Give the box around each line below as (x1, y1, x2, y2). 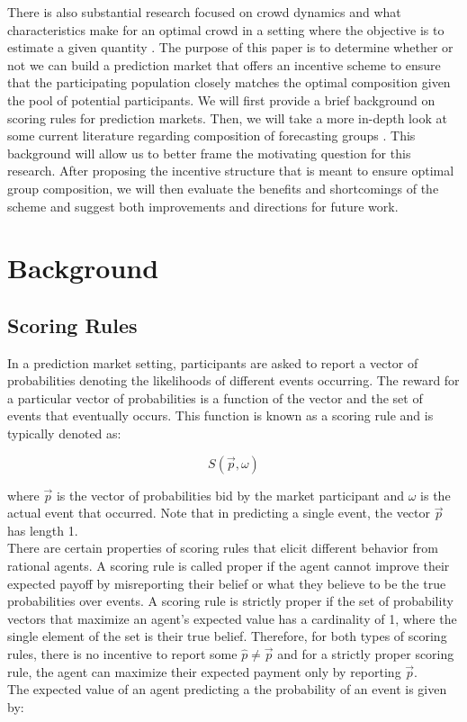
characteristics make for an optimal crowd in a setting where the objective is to (7, 20, 445, 39)
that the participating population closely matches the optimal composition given (7, 73, 451, 92)
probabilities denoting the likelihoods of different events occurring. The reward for (7, 371, 460, 390)
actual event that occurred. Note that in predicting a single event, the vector (7, 503, 430, 522)
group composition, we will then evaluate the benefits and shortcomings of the (7, 178, 439, 197)
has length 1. (7, 520, 78, 539)
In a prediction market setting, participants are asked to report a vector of (7, 353, 418, 372)
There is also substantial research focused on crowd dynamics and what (7, 3, 401, 21)
